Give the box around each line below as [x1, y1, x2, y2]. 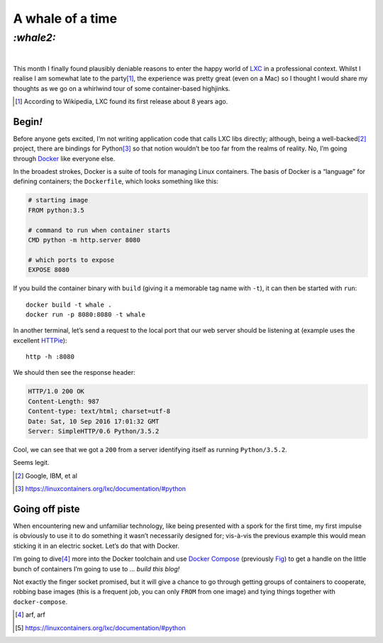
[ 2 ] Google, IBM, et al [15, 471, 78, 480]
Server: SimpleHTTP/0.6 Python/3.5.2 [28, 427, 160, 436]
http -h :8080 [26, 353, 74, 361]
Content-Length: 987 [28, 397, 99, 405]
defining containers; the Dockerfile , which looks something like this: [13, 177, 219, 186]
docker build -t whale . [26, 300, 112, 309]
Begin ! [13, 116, 43, 128]
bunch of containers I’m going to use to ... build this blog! [13, 564, 180, 573]
